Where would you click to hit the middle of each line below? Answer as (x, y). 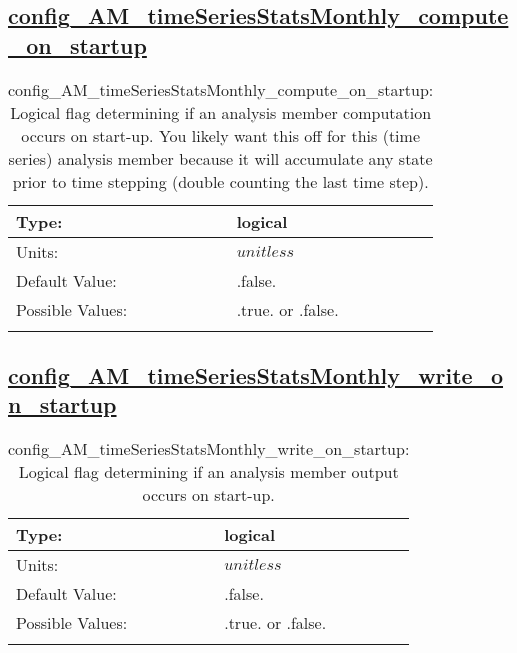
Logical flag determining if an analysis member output (208, 472)
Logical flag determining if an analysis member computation (221, 112)
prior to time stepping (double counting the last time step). (220, 181)
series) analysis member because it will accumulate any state (220, 158)
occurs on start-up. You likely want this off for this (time (221, 135)
